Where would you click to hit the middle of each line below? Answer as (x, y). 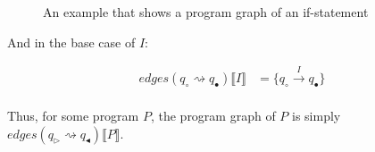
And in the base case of (71, 42)
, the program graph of (213, 116)
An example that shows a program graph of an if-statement (206, 12)
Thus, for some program (73, 116)
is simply (317, 116)
